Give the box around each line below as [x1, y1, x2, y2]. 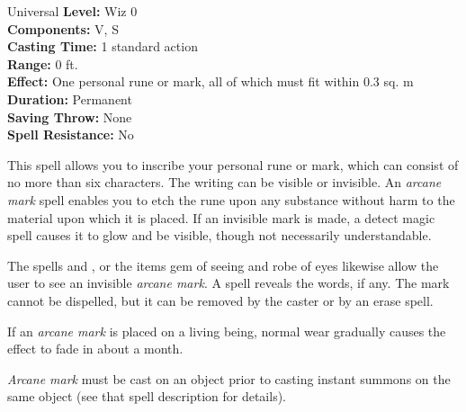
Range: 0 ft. [7, 54, 78, 73]
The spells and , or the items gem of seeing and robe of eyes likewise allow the [7, 255, 439, 274]
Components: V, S [7, 19, 119, 38]
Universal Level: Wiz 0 [7, 2, 138, 20]
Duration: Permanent [7, 89, 132, 108]
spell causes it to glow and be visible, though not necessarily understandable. [7, 226, 432, 245]
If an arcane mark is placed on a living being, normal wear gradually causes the [7, 321, 446, 340]
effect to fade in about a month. [7, 339, 184, 358]
